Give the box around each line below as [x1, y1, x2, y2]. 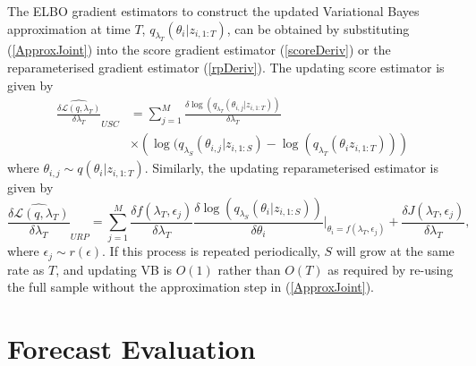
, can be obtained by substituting [226, 19, 410, 38]
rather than [217, 260, 281, 278]
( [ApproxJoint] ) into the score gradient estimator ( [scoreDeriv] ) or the [7, 40, 391, 59]
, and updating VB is [55, 260, 172, 278]
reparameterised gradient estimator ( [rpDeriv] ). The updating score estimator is [7, 57, 445, 76]
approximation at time [7, 19, 131, 38]
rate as [7, 260, 45, 278]
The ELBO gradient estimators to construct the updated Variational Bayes [7, 2, 420, 20]
